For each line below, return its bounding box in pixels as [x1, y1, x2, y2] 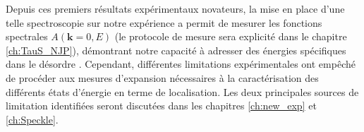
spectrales [6, 29, 48, 44]
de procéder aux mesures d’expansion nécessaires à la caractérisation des [6, 70, 319, 85]
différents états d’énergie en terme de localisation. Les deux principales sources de [6, 84, 359, 99]
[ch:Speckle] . [6, 112, 59, 126]
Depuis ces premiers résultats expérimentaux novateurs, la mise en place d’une [6, 1, 345, 16]
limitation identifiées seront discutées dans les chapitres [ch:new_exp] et [6, 98, 317, 113]
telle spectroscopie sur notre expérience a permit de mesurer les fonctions [6, 15, 322, 30]
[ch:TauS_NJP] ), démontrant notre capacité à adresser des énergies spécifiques [6, 42, 346, 57]
